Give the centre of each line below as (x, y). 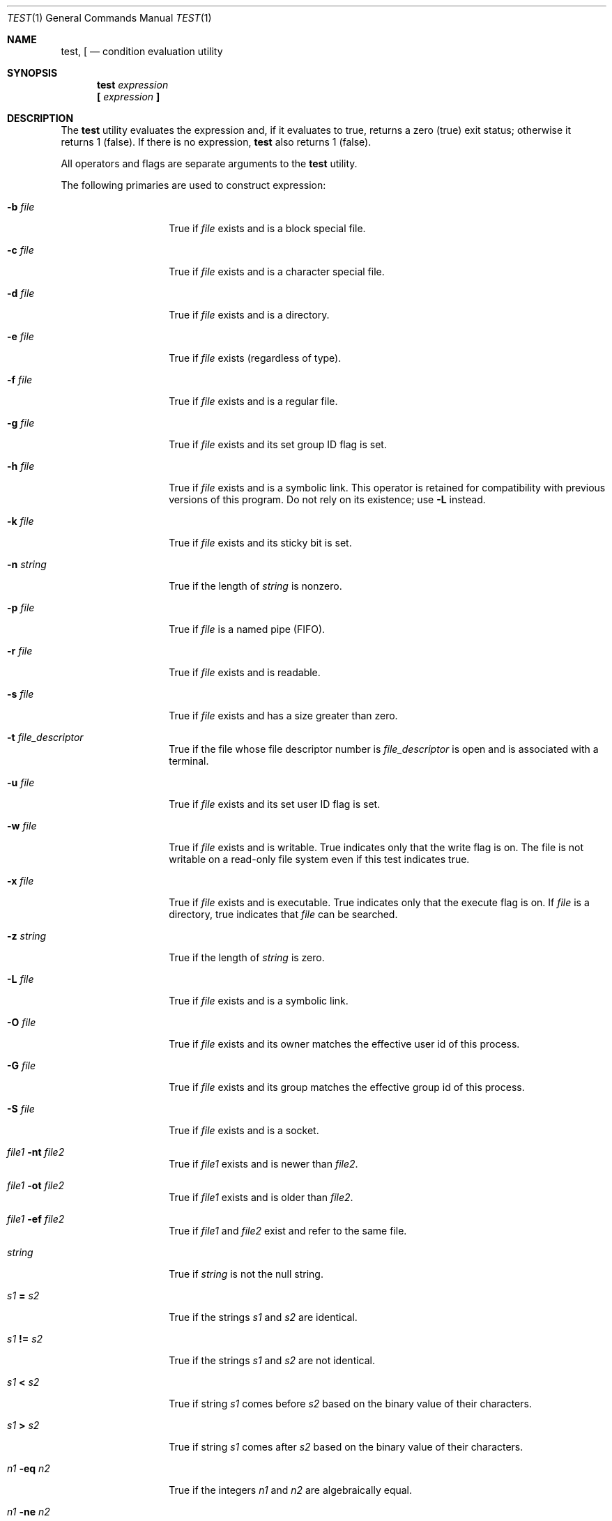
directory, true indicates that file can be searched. (283, 914)
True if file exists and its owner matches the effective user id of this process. (344, 1044)
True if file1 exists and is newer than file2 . (263, 1164)
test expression (133, 85)
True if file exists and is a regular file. (253, 401)
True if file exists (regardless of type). (255, 358)
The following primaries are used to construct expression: (193, 185)
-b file (21, 207)
